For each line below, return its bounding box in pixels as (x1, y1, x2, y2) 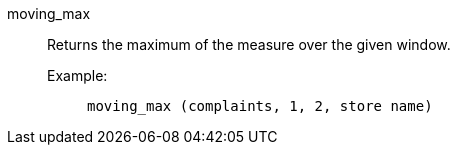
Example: (47, 67, 108, 84)
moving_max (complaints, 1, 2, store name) (87, 98, 433, 114)
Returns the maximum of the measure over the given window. (47, 36, 451, 53)
